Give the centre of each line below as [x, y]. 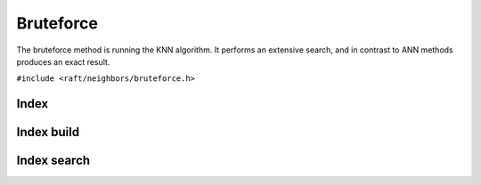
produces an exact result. [63, 61]
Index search [53, 161]
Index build [48, 132]
